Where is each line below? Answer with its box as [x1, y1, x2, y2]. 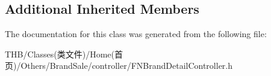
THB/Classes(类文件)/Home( [5, 47, 114, 60]
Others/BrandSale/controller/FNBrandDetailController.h [20, 59, 233, 72]
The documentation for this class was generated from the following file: [5, 28, 267, 40]
